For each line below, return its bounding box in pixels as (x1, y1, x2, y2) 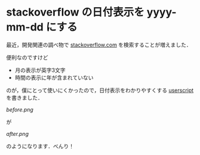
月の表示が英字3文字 (14, 66, 66, 73)
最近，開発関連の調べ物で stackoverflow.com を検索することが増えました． (6, 41, 192, 48)
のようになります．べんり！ (6, 142, 75, 150)
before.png (6, 106, 34, 113)
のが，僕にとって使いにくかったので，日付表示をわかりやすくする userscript (6, 86, 194, 94)
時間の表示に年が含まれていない (14, 74, 94, 81)
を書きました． (6, 94, 43, 101)
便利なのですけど (6, 54, 48, 61)
